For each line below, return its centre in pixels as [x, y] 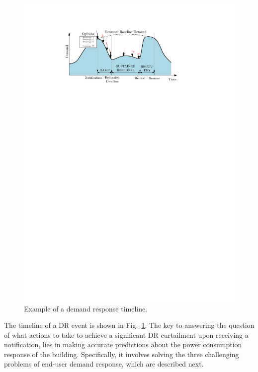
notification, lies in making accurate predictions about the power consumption [123, 344]
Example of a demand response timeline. [86, 308]
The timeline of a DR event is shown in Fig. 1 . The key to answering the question [129, 325]
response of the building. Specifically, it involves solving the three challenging [122, 354]
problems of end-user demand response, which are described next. [104, 364]
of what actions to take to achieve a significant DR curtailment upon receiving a [126, 335]
